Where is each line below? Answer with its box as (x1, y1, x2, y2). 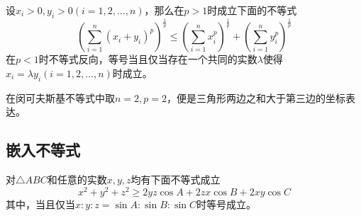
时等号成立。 (196, 196, 257, 211)
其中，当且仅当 (6, 196, 75, 211)
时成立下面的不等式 (207, 3, 297, 17)
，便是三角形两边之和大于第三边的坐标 (167, 90, 345, 105)
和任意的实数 (47, 171, 107, 186)
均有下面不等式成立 (130, 171, 221, 186)
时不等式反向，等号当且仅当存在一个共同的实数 (38, 52, 257, 67)
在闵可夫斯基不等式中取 (6, 90, 115, 105)
